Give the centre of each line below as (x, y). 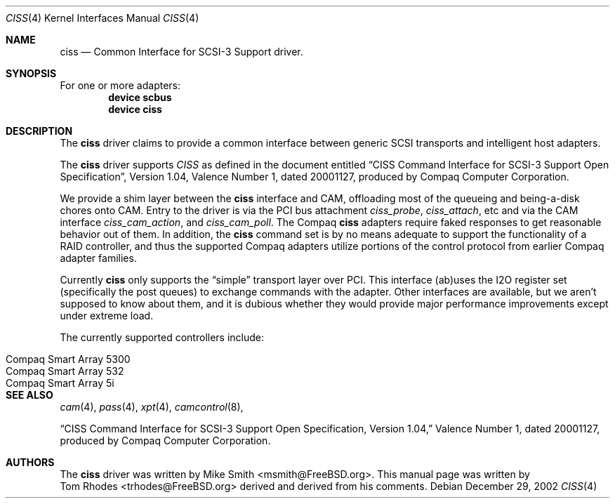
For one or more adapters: (120, 85)
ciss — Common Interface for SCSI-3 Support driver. (181, 52)
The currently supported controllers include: (162, 337)
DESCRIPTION (39, 131)
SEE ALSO (29, 395)
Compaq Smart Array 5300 (68, 359)
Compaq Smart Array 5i (60, 383)
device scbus (140, 97)
